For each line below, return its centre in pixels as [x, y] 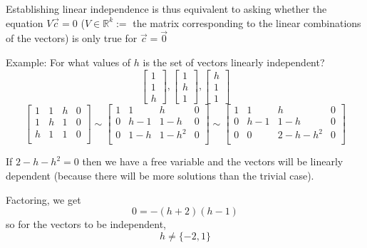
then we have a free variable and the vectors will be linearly [213, 161]
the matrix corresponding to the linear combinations [247, 22]
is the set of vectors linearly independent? [234, 62]
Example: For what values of [68, 62]
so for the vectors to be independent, [86, 224]
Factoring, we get [43, 199]
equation [25, 22]
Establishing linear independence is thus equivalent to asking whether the [166, 9]
